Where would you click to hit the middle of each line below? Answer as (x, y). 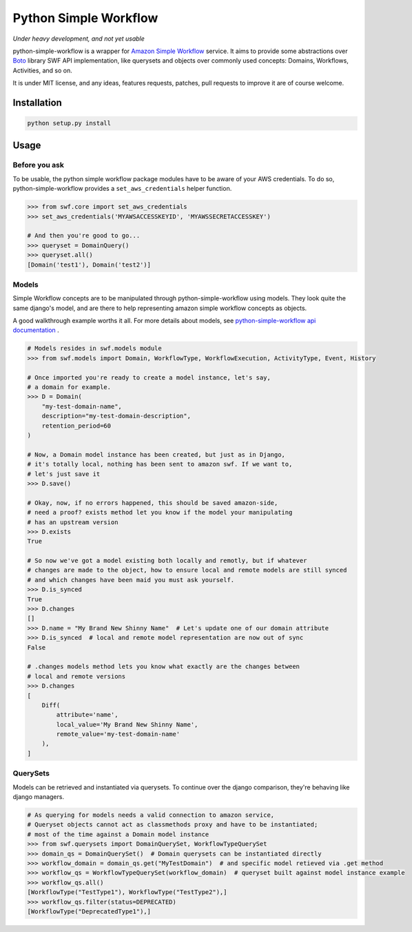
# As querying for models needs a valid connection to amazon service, (151, 815)
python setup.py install (69, 123)
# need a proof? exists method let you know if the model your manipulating (160, 512)
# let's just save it (64, 474)
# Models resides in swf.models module (94, 349)
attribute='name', (87, 715)
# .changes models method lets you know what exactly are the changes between (163, 667)
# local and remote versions (76, 676)
